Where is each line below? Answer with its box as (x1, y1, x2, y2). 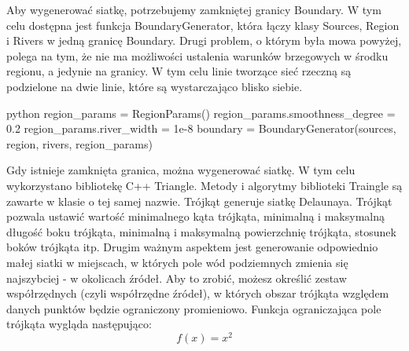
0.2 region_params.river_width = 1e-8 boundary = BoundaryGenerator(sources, (6, 120, 396, 137)
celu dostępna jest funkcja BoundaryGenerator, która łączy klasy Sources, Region (6, 16, 400, 33)
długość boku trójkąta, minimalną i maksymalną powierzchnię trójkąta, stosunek (6, 223, 396, 239)
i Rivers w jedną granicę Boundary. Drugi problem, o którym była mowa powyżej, (6, 32, 402, 49)
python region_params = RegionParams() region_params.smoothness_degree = (6, 104, 396, 121)
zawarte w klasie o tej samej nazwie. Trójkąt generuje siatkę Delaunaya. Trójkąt (6, 192, 392, 209)
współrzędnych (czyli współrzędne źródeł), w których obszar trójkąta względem (6, 285, 389, 302)
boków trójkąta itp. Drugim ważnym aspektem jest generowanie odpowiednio (6, 239, 378, 255)
